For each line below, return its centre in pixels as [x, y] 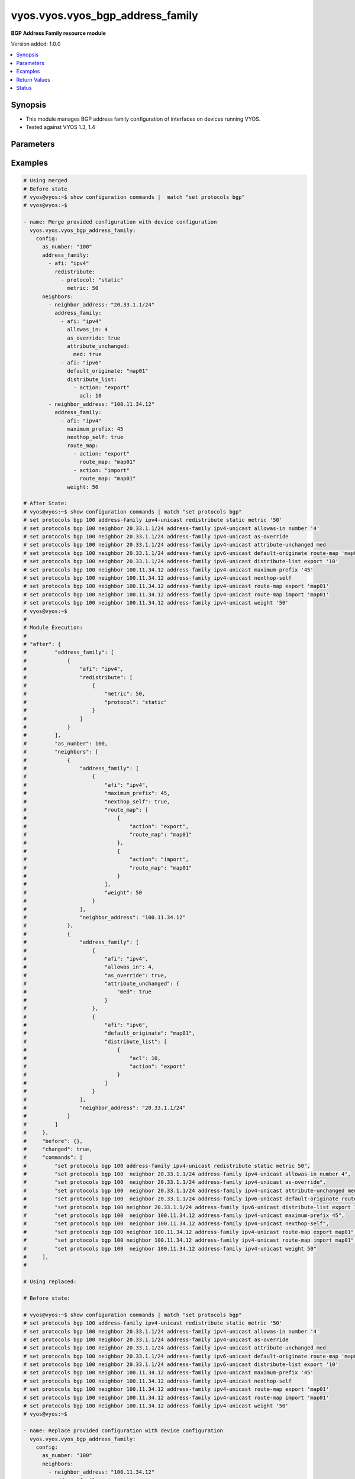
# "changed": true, [58, 1149]
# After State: [45, 503]
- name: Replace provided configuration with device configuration [123, 1431]
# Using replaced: [50, 1282]
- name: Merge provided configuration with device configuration [120, 222]
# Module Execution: [53, 628]
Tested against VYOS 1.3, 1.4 [61, 127]
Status [24, 88]
